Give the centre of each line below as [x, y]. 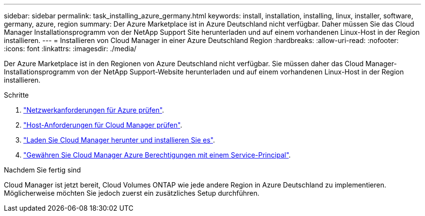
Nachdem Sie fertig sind [42, 170]
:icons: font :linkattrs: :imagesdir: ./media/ [70, 49]
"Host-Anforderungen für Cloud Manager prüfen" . [103, 125]
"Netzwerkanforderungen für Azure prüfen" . [94, 110]
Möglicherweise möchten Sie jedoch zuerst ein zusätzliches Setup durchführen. [132, 193]
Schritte [16, 95]
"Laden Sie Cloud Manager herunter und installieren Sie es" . [119, 140]
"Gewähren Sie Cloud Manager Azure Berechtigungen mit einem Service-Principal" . [157, 155]
